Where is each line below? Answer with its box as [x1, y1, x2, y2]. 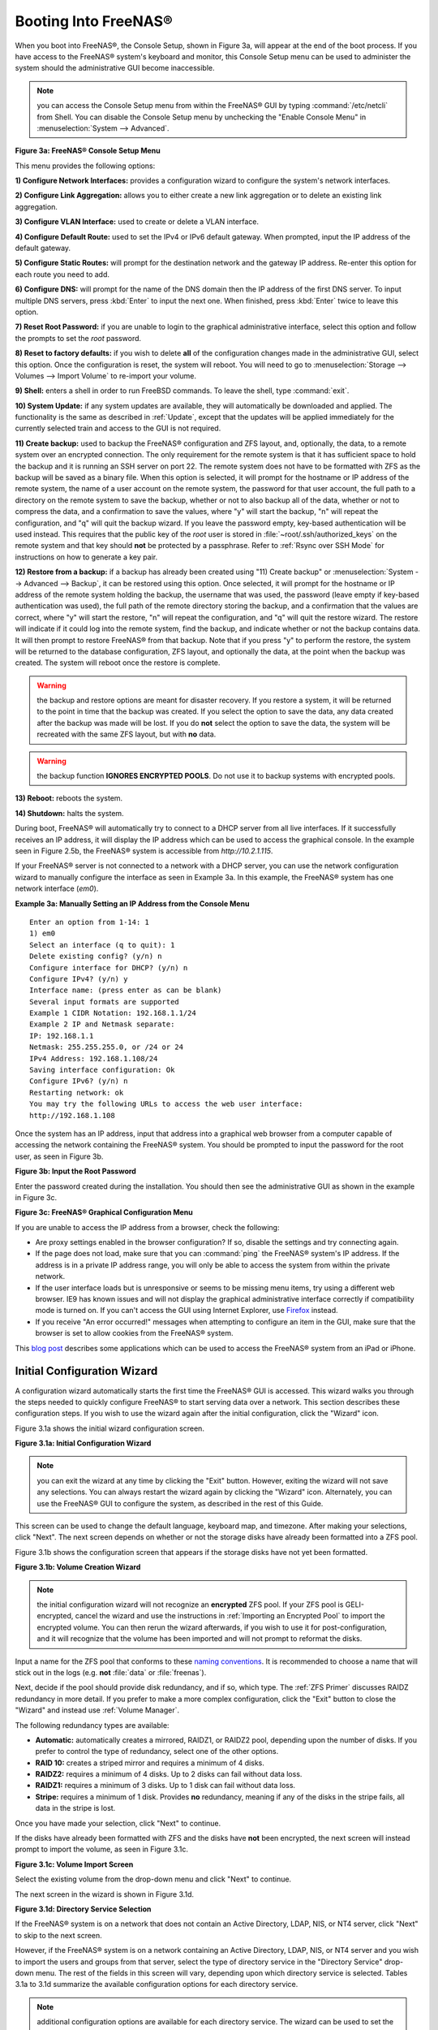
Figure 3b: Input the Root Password [15, 1166, 137, 1177]
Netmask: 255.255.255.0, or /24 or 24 [29, 1043, 184, 1052]
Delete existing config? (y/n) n [29, 952, 162, 961]
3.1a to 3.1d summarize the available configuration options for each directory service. [15, 1980, 298, 1989]
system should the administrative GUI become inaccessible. [15, 63, 215, 73]
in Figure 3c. [15, 1192, 57, 1202]
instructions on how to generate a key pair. [15, 552, 158, 562]
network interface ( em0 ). [15, 883, 99, 893]
